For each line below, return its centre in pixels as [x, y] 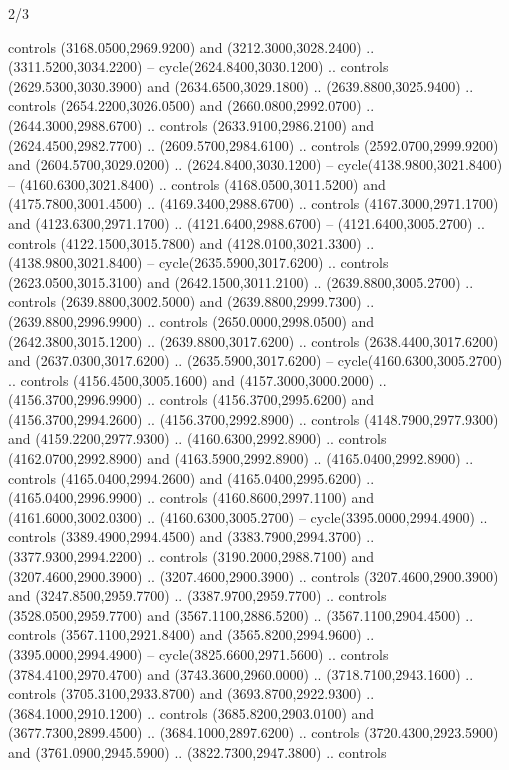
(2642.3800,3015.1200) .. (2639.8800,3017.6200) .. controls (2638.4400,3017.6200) [253, 340]
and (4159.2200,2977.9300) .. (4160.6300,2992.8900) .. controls [197, 438]
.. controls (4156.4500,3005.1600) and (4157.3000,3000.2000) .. [197, 379]
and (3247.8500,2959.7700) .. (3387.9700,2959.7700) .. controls [197, 595]
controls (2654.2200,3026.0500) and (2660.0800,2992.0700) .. [191, 105]
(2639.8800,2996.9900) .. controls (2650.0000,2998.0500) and [191, 320]
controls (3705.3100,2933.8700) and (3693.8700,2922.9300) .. [191, 693]
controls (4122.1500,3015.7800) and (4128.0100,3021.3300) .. [191, 242]
